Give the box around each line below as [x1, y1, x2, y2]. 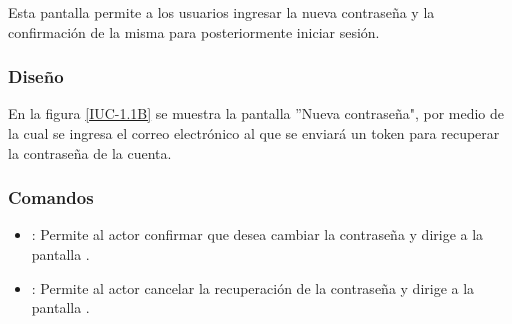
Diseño [8, 64, 64, 89]
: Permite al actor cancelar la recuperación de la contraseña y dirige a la [31, 277, 475, 298]
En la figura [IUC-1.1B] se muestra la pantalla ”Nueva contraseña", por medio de [8, 103, 505, 124]
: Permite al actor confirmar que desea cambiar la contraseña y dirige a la [31, 224, 484, 245]
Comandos [8, 185, 94, 210]
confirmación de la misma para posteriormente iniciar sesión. [8, 21, 380, 42]
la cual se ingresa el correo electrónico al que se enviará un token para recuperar [8, 123, 500, 143]
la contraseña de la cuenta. [8, 142, 172, 163]
